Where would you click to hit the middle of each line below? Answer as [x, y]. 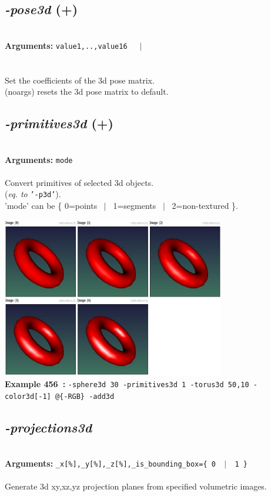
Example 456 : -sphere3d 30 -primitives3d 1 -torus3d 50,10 [127, 383]
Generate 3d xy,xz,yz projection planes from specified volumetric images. [136, 486]
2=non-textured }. [205, 206]
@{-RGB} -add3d [85, 396]
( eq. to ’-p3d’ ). [33, 194]
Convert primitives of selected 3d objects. [79, 182]
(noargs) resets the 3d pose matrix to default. [87, 91]
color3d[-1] [28, 396]
